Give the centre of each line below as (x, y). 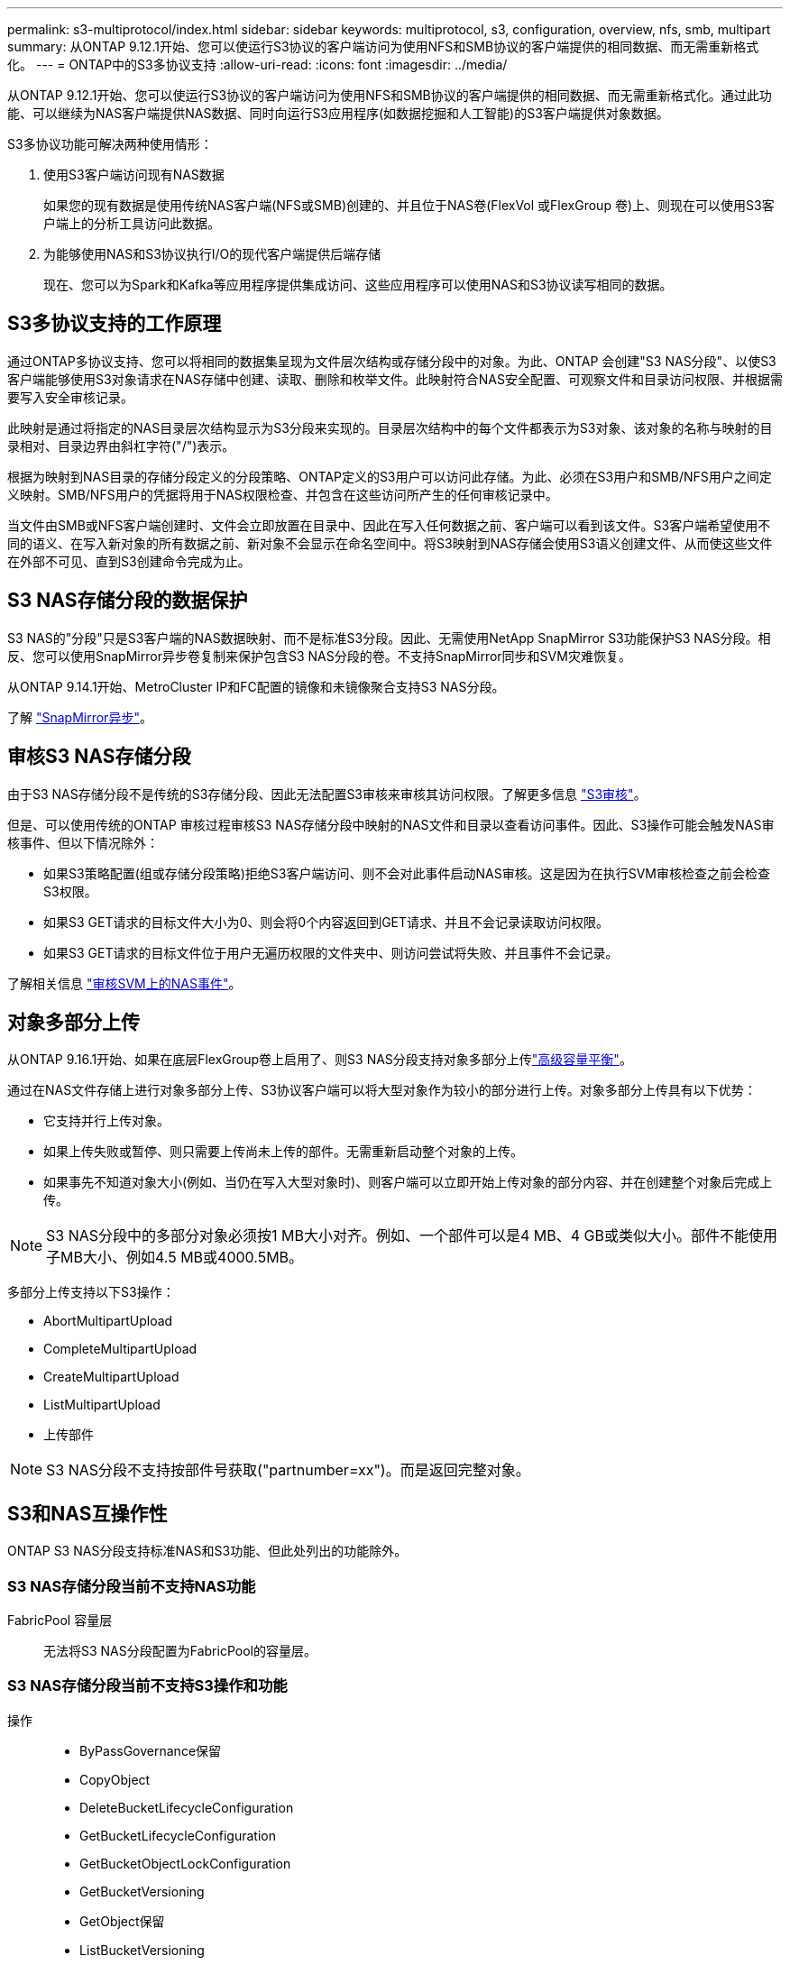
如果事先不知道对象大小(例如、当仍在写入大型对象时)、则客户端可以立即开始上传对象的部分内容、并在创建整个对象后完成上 (408, 1182)
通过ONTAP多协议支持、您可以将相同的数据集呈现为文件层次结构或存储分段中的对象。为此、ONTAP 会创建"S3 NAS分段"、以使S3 (392, 361)
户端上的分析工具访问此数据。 (132, 223)
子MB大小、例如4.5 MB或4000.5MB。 (175, 1258)
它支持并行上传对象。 (106, 1121)
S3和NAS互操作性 (87, 1513)
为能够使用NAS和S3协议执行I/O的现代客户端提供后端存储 (212, 254)
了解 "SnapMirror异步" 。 (80, 717)
